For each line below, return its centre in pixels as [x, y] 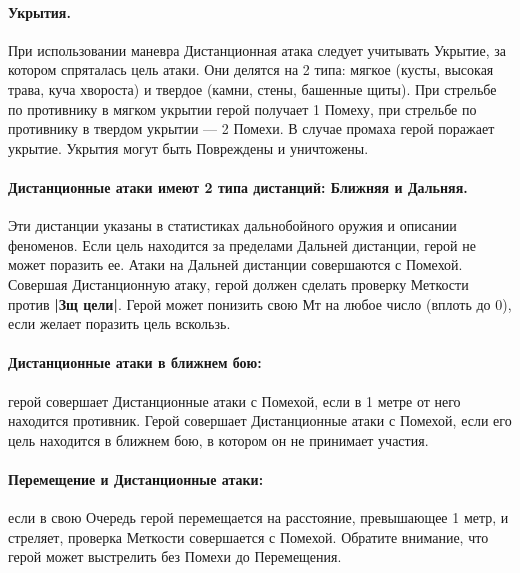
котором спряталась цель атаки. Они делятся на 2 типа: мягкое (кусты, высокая [251, 69]
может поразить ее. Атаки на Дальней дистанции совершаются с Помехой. [235, 264]
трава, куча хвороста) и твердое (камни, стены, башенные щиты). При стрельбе [252, 88]
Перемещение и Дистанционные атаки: [136, 478]
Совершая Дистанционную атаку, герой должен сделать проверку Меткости [238, 283]
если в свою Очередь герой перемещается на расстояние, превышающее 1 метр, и [258, 517]
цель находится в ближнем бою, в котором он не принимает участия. [218, 439]
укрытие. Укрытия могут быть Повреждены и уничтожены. [188, 147]
